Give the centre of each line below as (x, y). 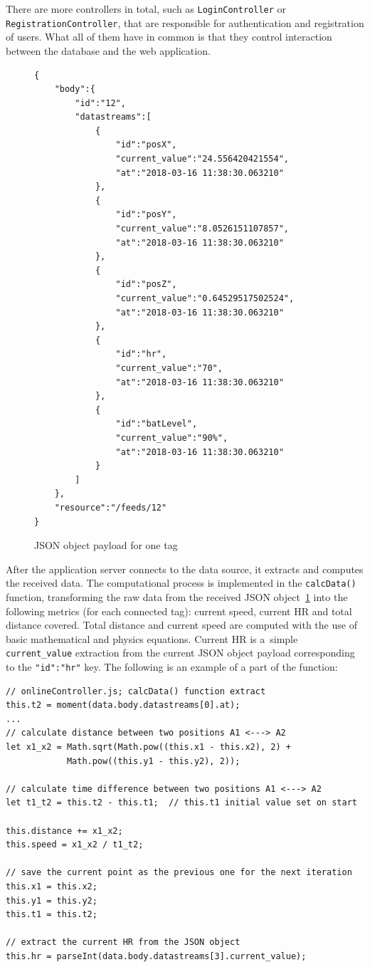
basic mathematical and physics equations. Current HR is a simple (152, 638)
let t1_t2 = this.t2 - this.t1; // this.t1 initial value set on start (181, 803)
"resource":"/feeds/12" (111, 507)
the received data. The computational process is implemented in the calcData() (181, 583)
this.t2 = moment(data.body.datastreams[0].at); (123, 705)
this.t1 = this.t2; (52, 915)
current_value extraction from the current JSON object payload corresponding (180, 653)
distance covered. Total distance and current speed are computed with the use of (181, 625)
